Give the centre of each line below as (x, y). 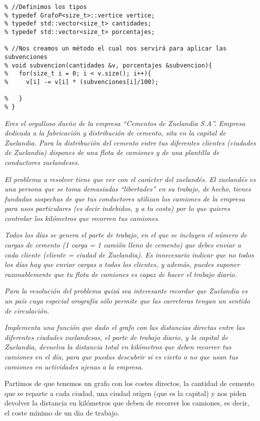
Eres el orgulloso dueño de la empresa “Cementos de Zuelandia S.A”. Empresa (125, 123)
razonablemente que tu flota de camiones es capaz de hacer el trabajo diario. (121, 274)
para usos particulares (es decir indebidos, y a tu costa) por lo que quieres (117, 208)
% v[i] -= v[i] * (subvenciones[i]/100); (81, 82)
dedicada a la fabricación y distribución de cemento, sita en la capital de (115, 133)
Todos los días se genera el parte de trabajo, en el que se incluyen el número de (126, 235)
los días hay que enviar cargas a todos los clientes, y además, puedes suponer (122, 264)
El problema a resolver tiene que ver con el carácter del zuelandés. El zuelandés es (130, 179)
